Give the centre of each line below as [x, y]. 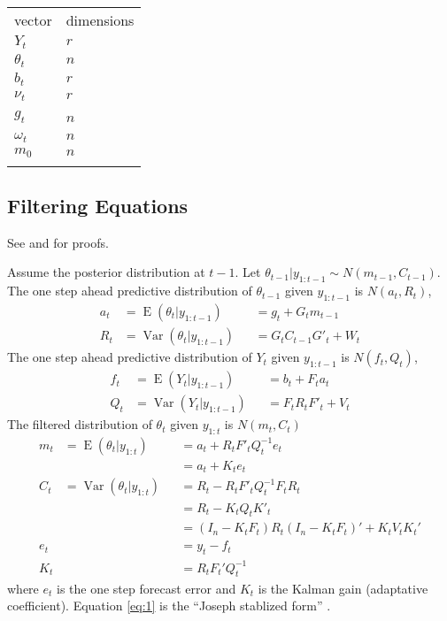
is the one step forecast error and [146, 588]
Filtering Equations [98, 206]
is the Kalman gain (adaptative [343, 588]
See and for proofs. [58, 242]
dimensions [100, 20]
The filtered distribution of [80, 424]
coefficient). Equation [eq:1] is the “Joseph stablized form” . [169, 606]
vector [33, 20]
